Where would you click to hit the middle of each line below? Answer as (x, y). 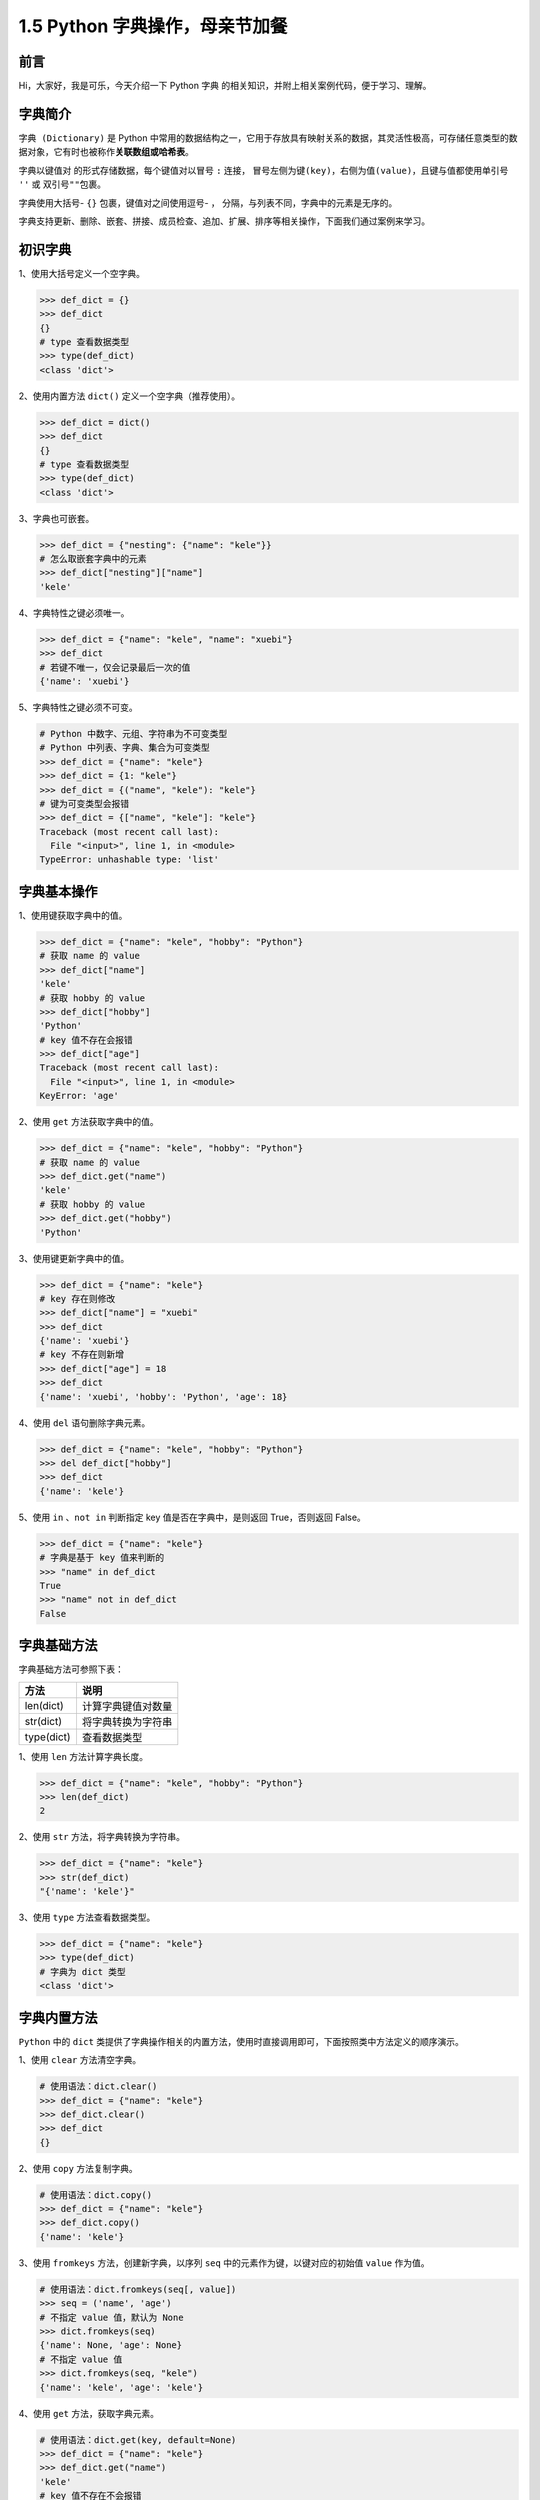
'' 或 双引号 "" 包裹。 (62, 184)
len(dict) (44, 1705)
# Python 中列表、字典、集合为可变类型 (124, 748)
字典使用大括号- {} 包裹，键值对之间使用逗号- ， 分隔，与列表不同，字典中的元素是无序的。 (208, 202)
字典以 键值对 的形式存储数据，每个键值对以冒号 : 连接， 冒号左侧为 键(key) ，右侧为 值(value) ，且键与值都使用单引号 (263, 170)
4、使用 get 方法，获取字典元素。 (89, 2413)
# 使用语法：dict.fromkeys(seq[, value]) (138, 2289)
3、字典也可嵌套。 (56, 518)
